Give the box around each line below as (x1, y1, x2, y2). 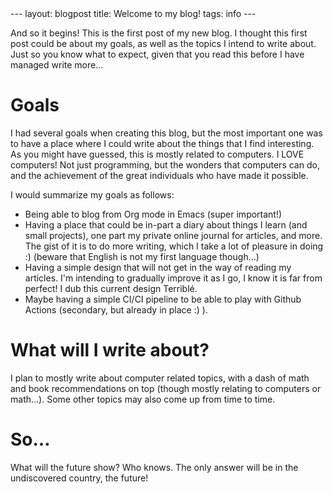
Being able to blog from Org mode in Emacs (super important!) (24, 208, 283, 220)
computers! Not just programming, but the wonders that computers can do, (10, 158, 320, 171)
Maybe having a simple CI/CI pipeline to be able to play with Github (24, 293, 302, 305)
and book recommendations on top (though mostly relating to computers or (10, 382, 322, 394)
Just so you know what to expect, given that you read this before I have (10, 48, 305, 60)
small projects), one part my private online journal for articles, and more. (24, 229, 323, 241)
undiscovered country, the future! (10, 472, 149, 484)
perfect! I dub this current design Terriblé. (24, 282, 198, 294)
